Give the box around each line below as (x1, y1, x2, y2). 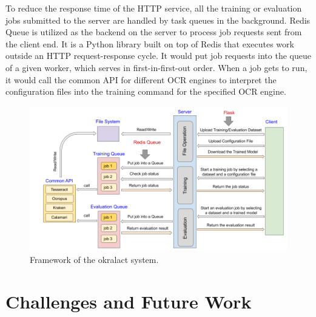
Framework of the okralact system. (30, 253, 159, 265)
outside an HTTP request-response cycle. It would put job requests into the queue (5, 49, 311, 62)
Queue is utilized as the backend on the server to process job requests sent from (5, 26, 302, 38)
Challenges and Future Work (5, 288, 252, 313)
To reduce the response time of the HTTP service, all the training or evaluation (5, 2, 302, 14)
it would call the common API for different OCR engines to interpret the (5, 73, 277, 86)
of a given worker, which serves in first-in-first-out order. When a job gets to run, (5, 61, 308, 73)
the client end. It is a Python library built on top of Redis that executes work (5, 37, 294, 50)
